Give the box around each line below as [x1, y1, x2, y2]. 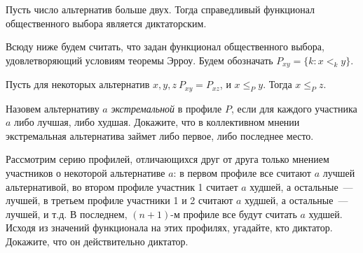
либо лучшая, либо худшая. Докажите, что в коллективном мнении [14, 115, 300, 129]
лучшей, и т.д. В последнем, [6, 206, 128, 221]
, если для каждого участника [231, 101, 357, 115]
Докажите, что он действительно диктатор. [6, 234, 189, 249]
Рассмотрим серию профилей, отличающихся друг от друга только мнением [6, 152, 329, 166]
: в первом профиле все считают [173, 166, 311, 180]
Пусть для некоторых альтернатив [6, 77, 150, 92]
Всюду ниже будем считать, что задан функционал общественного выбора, [6, 39, 324, 54]
